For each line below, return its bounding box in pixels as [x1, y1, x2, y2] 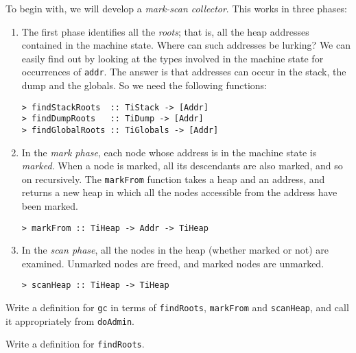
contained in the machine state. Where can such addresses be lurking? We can [21, 38, 351, 52]
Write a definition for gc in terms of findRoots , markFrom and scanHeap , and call [5, 300, 349, 315]
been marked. [21, 199, 78, 213]
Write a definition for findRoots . [5, 337, 145, 351]
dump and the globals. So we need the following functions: [21, 78, 267, 93]
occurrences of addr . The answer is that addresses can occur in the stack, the [21, 64, 346, 79]
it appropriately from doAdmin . [5, 313, 134, 328]
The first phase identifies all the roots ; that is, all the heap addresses [21, 24, 309, 38]
